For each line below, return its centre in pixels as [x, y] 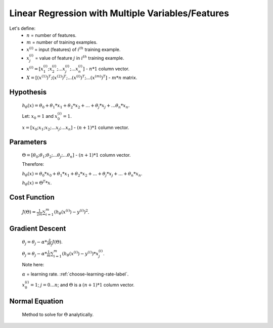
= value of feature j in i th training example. [80, 58]
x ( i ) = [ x [35, 68]
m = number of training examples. [62, 42]
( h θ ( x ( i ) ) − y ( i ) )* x [80, 254]
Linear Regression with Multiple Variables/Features [119, 13]
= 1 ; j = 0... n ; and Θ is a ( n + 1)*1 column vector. [83, 285]
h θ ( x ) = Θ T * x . [37, 183]
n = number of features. [52, 35]
